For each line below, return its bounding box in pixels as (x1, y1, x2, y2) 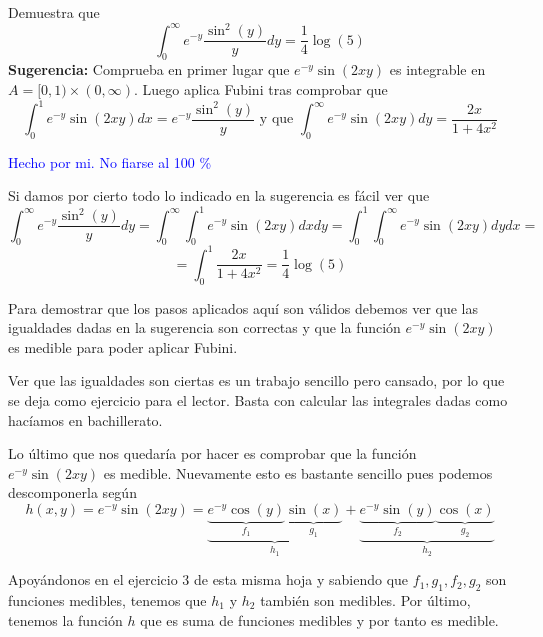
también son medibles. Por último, (260, 590, 471, 610)
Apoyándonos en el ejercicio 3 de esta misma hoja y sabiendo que (8, 569, 409, 590)
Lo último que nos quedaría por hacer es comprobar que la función (8, 443, 417, 464)
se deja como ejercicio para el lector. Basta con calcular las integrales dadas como (8, 390, 508, 410)
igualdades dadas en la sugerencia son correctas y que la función (8, 317, 401, 338)
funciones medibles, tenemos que (8, 590, 207, 610)
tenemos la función (8, 609, 123, 630)
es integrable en (389, 59, 486, 80)
